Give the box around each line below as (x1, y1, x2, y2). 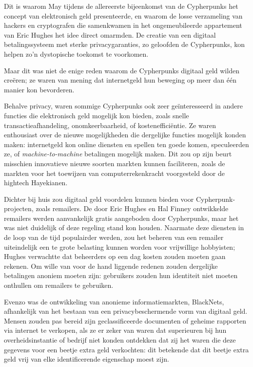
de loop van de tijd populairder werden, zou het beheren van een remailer (4, 232, 224, 242)
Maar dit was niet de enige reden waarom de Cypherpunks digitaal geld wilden (4, 65, 239, 75)
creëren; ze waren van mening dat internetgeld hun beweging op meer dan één (4, 75, 236, 85)
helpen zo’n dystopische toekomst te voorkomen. (4, 48, 149, 59)
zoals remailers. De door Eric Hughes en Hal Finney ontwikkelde (36, 203, 229, 214)
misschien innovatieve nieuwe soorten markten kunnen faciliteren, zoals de (4, 158, 225, 168)
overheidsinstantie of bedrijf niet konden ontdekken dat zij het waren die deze (4, 335, 236, 345)
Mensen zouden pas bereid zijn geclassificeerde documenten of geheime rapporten (4, 315, 247, 325)
